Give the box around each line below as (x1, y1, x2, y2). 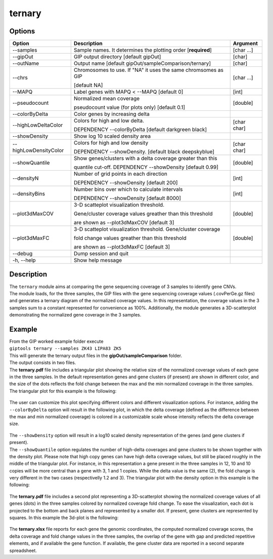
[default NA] (73, 82, 103, 89)
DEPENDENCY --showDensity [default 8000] (73, 195, 181, 202)
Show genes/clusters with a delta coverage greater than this (73, 155, 217, 162)
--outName (12, 60, 39, 67)
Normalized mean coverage (73, 95, 140, 102)
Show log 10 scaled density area (73, 133, 151, 140)
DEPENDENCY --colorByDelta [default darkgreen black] (73, 126, 207, 133)
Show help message (73, 257, 122, 264)
